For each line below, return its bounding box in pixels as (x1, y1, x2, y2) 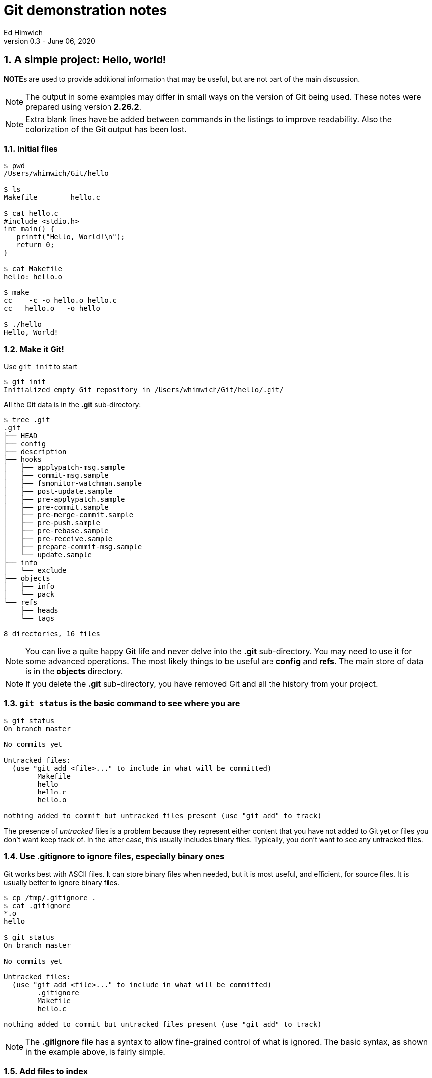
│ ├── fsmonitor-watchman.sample (4, 479, 142, 488)
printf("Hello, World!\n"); (16, 233, 125, 241)
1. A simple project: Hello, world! (4, 54, 166, 66)
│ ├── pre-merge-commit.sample (4, 511, 134, 519)
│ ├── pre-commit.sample (4, 503, 108, 511)
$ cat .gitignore (4, 901, 71, 909)
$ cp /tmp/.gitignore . (4, 893, 96, 902)
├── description (4, 448, 67, 456)
